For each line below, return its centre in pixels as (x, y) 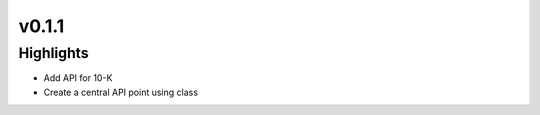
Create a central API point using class (121, 92)
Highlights (53, 53)
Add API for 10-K (78, 78)
